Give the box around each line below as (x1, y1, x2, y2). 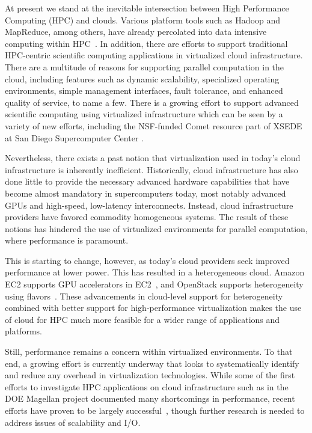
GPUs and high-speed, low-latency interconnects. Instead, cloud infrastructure (5, 198, 293, 211)
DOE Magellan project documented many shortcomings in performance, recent (5, 392, 295, 405)
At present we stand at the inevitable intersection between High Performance (5, 2, 289, 14)
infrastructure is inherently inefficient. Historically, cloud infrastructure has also (5, 163, 298, 176)
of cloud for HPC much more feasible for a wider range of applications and (5, 313, 280, 325)
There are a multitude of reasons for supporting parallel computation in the (5, 60, 284, 73)
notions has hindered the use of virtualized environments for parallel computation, (5, 222, 308, 235)
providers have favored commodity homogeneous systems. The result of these (5, 210, 289, 223)
